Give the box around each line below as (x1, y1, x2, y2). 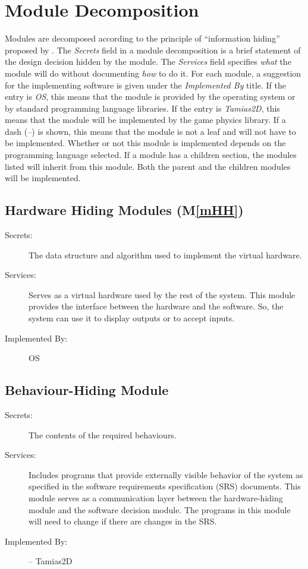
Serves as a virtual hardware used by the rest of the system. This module (29, 288, 296, 301)
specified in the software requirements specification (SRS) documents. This (29, 480, 301, 492)
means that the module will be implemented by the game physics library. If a (5, 113, 286, 126)
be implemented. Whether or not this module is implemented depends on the (5, 137, 286, 149)
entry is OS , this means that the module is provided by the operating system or (5, 90, 296, 103)
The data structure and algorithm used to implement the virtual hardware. (29, 248, 302, 261)
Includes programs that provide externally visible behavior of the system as (29, 468, 303, 481)
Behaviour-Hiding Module (5, 381, 169, 399)
